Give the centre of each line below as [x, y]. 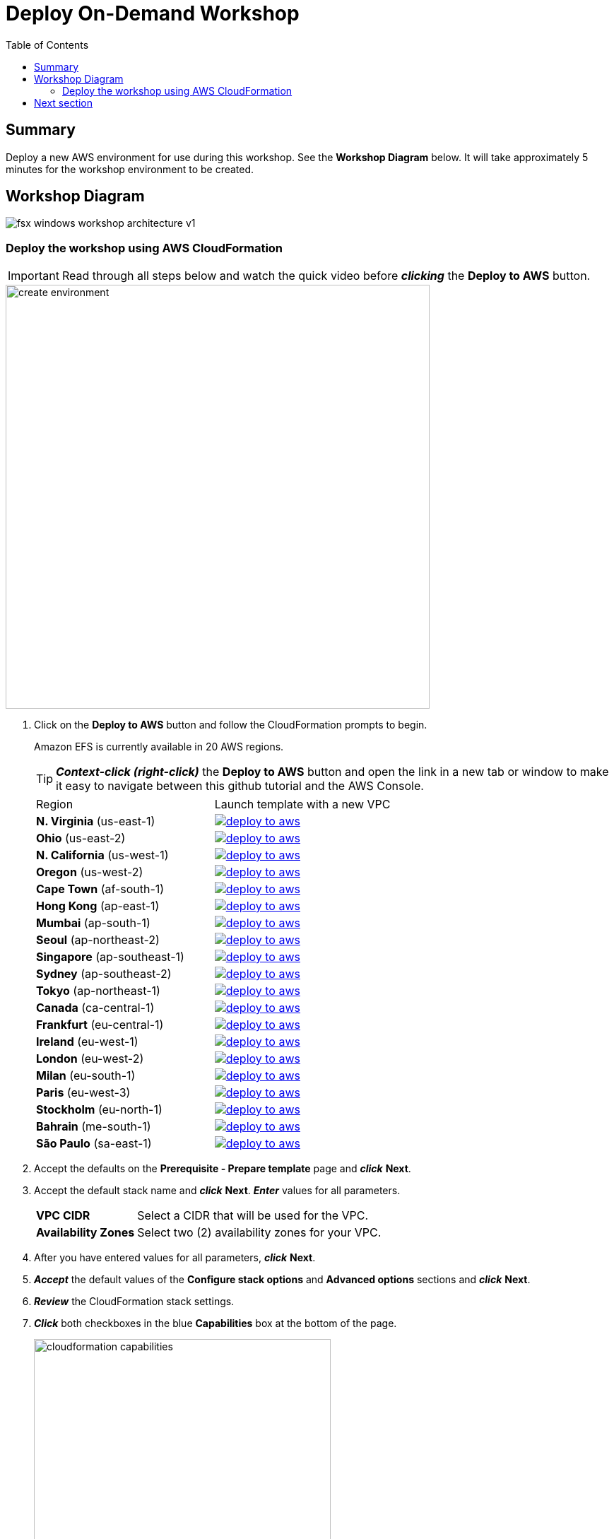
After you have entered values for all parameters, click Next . [175, 1258]
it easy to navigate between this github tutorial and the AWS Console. [240, 786]
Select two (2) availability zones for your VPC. [259, 1233]
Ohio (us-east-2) [81, 838]
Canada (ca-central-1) [95, 1008]
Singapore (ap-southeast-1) [110, 957]
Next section [64, 102]
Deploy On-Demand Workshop [153, 13]
